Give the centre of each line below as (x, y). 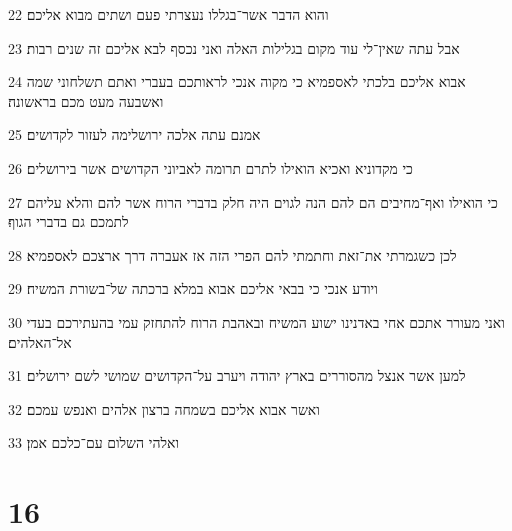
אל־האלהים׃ (40, 341)
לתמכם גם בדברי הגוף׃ (68, 221)
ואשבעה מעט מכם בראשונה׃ (86, 100)
